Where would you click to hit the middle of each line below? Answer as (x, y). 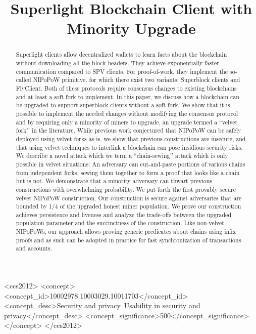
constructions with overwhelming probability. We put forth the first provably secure (126, 189)
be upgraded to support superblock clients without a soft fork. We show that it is (123, 105)
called (23, 80)
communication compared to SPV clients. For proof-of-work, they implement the (122, 71)
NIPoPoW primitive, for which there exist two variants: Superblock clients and (137, 80)
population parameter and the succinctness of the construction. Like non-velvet (120, 223)
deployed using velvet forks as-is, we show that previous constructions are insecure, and (131, 138)
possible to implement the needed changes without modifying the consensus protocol (127, 113)
